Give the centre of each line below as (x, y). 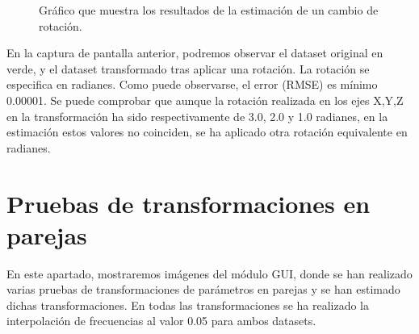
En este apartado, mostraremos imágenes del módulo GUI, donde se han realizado (209, 273)
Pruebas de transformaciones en (189, 203)
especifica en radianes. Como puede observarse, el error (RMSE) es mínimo (192, 84)
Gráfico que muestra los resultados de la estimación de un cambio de (209, 10)
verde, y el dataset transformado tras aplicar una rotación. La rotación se (188, 68)
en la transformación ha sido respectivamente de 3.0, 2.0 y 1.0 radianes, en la (197, 116)
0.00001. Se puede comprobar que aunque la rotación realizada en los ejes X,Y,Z (205, 100)
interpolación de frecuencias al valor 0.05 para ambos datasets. (161, 321)
